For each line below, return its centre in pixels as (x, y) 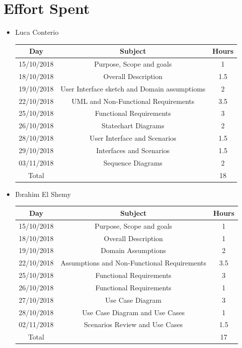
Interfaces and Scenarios (133, 150)
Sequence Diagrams (133, 162)
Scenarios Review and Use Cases (133, 324)
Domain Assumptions (133, 250)
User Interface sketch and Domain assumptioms (133, 88)
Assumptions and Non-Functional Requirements (133, 263)
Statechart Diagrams (133, 126)
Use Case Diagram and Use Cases (133, 312)
